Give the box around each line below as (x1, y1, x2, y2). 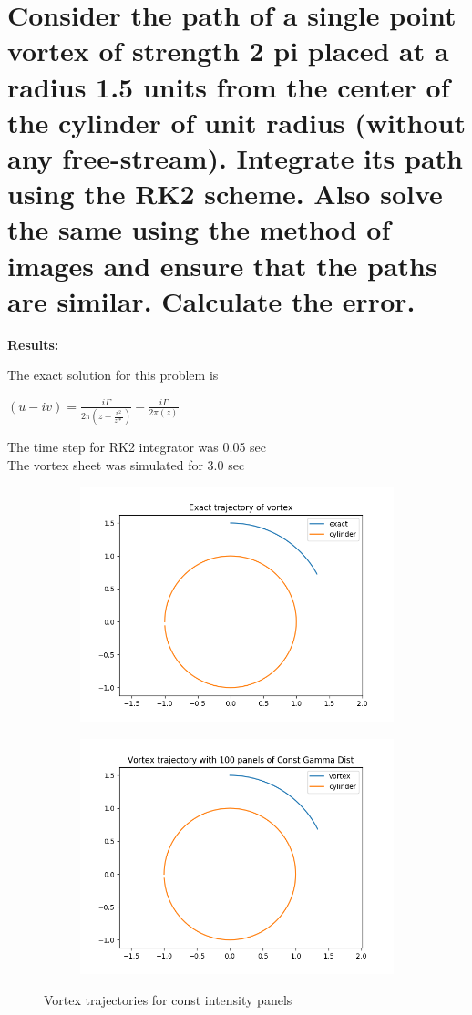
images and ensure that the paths (7, 246, 437, 283)
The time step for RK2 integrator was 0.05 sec (7, 437, 266, 456)
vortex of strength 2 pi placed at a (7, 32, 449, 69)
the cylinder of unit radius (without (7, 103, 466, 140)
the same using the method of (7, 210, 391, 248)
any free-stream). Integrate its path (7, 138, 463, 176)
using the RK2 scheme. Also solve (7, 175, 443, 212)
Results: (7, 334, 59, 354)
